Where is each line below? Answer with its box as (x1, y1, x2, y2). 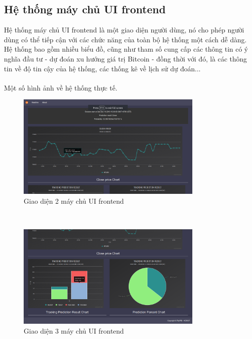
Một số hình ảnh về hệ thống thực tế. (4, 82, 117, 92)
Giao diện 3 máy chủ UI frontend (24, 325, 124, 336)
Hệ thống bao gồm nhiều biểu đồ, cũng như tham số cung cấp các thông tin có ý (4, 44, 248, 54)
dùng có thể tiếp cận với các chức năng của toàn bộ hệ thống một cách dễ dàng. (4, 34, 247, 44)
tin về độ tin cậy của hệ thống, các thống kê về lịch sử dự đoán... (4, 63, 201, 73)
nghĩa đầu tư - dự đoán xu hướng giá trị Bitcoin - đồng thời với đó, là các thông (4, 53, 247, 63)
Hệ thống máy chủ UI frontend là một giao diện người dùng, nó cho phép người (4, 25, 244, 35)
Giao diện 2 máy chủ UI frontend (24, 195, 124, 206)
